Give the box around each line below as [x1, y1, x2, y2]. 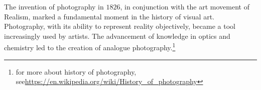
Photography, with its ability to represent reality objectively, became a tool [4, 21, 235, 31]
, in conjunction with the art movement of [120, 1, 249, 11]
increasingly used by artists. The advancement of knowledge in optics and [4, 30, 230, 41]
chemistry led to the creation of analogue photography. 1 [4, 41, 176, 53]
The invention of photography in [4, 1, 104, 11]
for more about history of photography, [16, 66, 137, 77]
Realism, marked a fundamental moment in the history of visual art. [4, 11, 214, 21]
